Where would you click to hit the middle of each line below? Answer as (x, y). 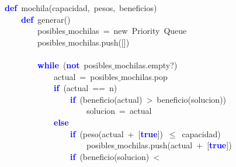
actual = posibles (86, 76)
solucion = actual (119, 111)
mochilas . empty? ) (146, 65)
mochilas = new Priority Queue (127, 31)
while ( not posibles (75, 65)
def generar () (46, 19)
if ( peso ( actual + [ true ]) (117, 133)
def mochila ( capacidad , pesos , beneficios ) (81, 8)
